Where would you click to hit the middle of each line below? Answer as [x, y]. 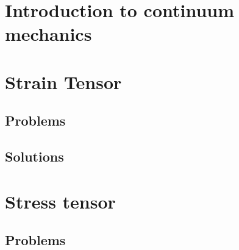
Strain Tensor [63, 81]
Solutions [34, 156]
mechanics [48, 34]
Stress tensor [60, 201]
